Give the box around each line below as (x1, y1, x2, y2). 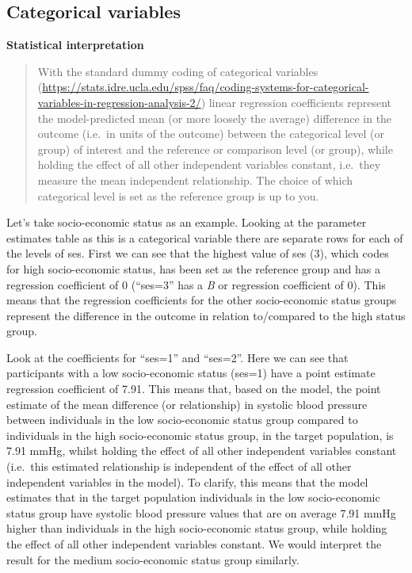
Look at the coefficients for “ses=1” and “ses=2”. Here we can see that (6, 349, 349, 365)
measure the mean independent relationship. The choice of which (37, 171, 353, 188)
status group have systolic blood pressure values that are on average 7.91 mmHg (6, 504, 396, 521)
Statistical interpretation (6, 36, 144, 53)
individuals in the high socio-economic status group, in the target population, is (6, 426, 394, 443)
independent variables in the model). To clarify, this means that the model (6, 473, 368, 490)
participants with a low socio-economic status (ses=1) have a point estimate (6, 365, 376, 381)
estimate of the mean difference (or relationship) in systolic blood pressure (6, 395, 368, 412)
